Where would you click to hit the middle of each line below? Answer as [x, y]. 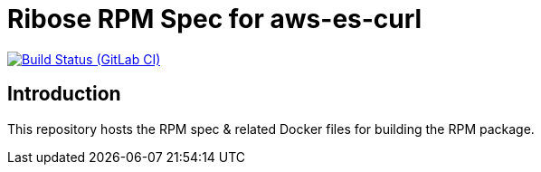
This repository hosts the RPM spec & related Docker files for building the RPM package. [271, 129]
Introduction [64, 94]
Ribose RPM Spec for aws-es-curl [215, 19]
